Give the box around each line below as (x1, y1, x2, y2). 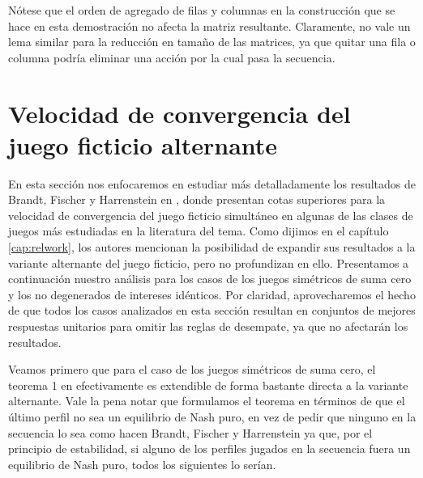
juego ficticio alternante (8, 128, 278, 161)
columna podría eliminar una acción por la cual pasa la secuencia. (8, 49, 335, 66)
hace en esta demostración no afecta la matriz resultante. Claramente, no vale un (8, 17, 411, 34)
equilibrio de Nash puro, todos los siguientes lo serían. (8, 455, 276, 472)
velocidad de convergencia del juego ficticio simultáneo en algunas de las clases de (8, 206, 413, 223)
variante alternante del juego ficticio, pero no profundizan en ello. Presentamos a (8, 254, 409, 271)
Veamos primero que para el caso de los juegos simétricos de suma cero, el (8, 361, 376, 378)
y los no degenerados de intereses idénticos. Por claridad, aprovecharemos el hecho (8, 286, 416, 302)
